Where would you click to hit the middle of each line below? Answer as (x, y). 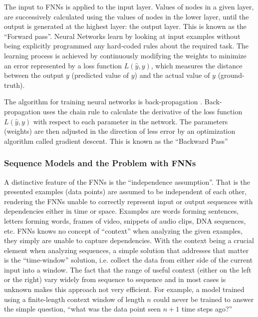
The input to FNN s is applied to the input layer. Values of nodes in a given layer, (129, 6)
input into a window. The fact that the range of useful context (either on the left (128, 269)
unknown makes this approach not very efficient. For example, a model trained (124, 289)
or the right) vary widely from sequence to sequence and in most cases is (115, 279)
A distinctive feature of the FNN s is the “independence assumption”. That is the (127, 181)
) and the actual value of (172, 75)
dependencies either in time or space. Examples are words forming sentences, (122, 211)
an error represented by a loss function (63, 65)
